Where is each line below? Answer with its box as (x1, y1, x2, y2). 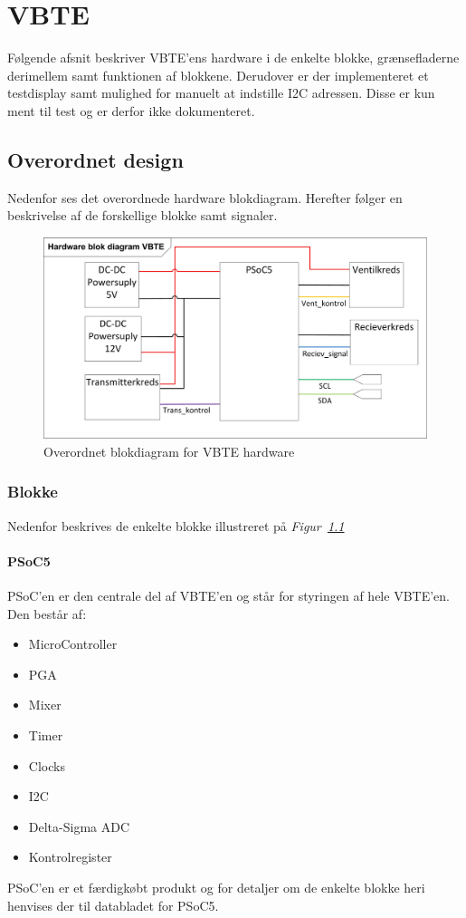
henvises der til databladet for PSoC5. (7, 895, 219, 914)
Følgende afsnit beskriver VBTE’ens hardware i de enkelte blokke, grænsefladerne (7, 48, 460, 67)
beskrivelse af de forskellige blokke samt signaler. (7, 206, 278, 225)
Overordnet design (7, 145, 184, 173)
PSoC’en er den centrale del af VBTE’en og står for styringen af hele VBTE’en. (7, 586, 450, 605)
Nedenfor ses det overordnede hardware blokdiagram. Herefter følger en (7, 188, 403, 207)
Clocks (28, 756, 65, 775)
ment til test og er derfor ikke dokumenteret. (7, 101, 255, 120)
